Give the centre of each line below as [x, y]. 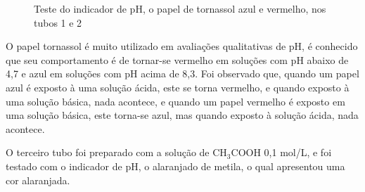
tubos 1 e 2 [58, 22]
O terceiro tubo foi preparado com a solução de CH [116, 152]
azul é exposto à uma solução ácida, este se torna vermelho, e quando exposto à [178, 87]
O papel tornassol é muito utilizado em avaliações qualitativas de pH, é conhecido [182, 46]
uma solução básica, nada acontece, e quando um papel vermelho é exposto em [175, 101]
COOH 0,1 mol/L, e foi [281, 152]
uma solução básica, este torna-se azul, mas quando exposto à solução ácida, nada [182, 115]
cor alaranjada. [38, 180]
